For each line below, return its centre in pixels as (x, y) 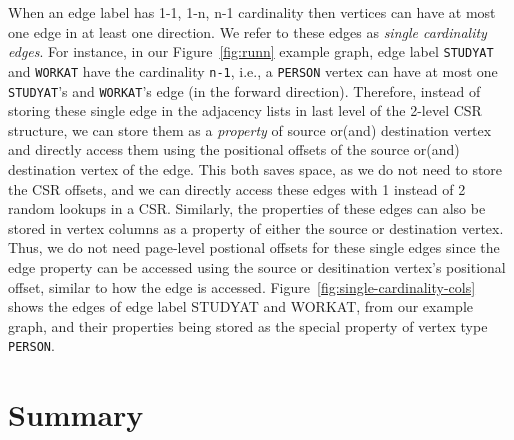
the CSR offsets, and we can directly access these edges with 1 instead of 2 (237, 188)
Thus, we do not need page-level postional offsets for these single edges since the (254, 247)
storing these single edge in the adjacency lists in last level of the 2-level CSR (245, 110)
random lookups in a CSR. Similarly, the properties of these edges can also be (247, 208)
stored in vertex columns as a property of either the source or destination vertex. (256, 227)
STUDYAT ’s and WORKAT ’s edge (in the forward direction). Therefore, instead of (244, 90)
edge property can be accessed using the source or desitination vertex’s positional (257, 266)
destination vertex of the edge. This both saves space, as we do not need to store (255, 168)
